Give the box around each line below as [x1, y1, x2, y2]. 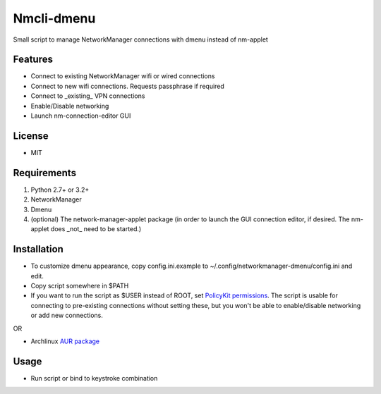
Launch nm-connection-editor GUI [30, 111, 131, 120]
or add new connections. [30, 311, 104, 320]
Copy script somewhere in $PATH [30, 282, 129, 290]
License [13, 130, 49, 142]
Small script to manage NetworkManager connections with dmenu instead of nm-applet [13, 35, 268, 44]
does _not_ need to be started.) [50, 225, 142, 233]
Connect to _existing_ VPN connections [30, 92, 145, 100]
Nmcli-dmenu [13, 11, 96, 26]
